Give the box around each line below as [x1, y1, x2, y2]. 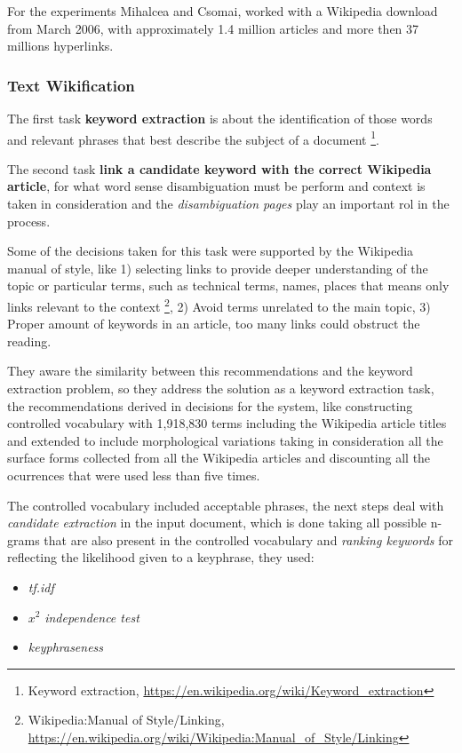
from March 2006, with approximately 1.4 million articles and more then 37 [7, 19, 419, 37]
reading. [7, 331, 52, 350]
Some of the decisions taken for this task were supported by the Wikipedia [7, 242, 414, 260]
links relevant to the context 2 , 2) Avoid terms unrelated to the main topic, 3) [7, 295, 431, 315]
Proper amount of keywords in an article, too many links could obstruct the [7, 314, 420, 333]
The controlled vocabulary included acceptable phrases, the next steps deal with [7, 495, 444, 514]
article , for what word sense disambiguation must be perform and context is [7, 177, 426, 195]
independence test [44, 607, 139, 626]
